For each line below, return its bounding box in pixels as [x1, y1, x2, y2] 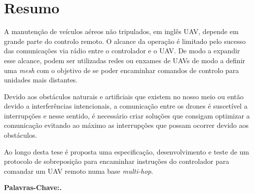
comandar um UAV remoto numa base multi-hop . [4, 165, 153, 176]
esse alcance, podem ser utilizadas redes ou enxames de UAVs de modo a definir [4, 55, 246, 65]
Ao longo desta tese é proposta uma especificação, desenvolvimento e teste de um [4, 146, 250, 156]
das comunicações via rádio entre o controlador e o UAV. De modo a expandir [4, 45, 240, 56]
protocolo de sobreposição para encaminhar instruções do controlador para [4, 156, 229, 166]
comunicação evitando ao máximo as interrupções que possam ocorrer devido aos [4, 120, 249, 130]
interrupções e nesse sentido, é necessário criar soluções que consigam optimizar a [4, 110, 250, 120]
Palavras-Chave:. [4, 182, 62, 193]
